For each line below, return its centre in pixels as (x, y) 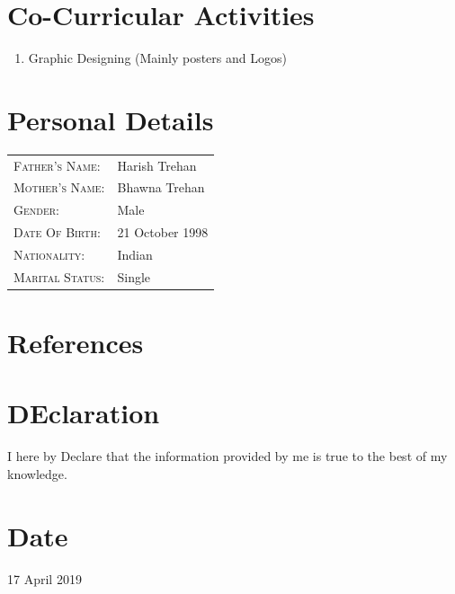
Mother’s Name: (59, 187)
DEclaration (84, 413)
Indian (135, 254)
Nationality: (49, 254)
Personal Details (111, 119)
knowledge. (37, 474)
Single (134, 276)
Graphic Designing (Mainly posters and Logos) (157, 58)
